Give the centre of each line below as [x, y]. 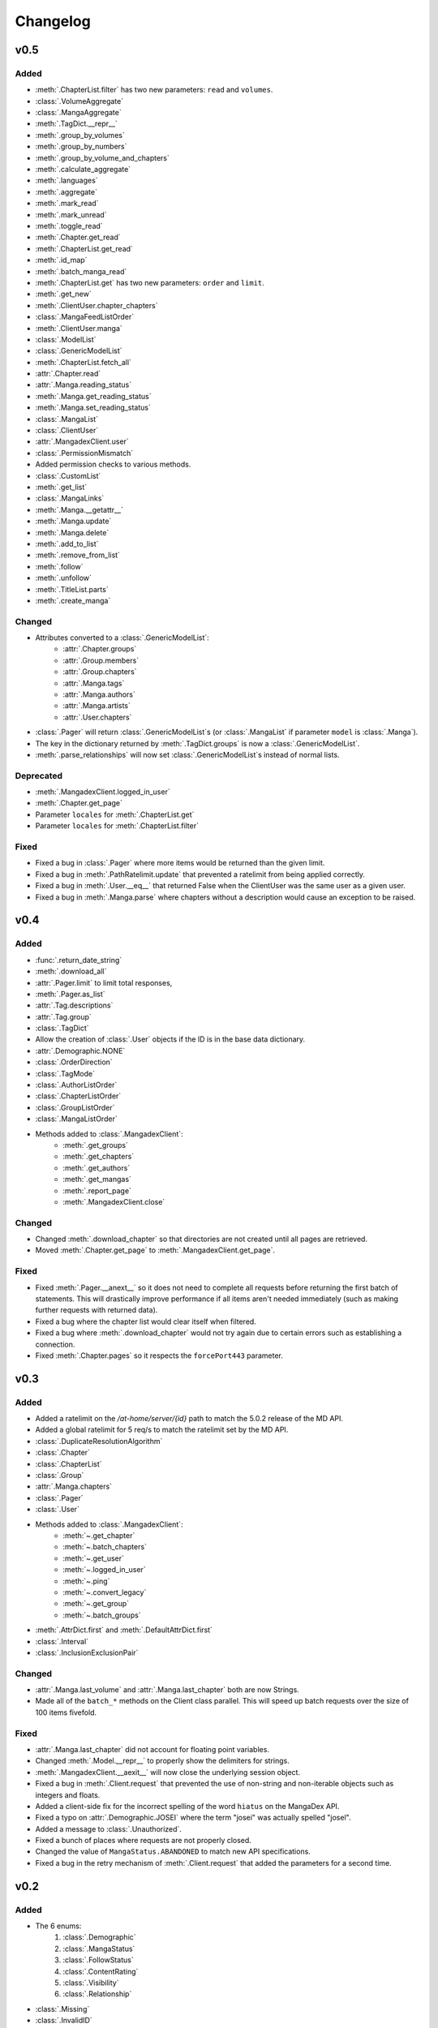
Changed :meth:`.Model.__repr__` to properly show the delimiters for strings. [162, 1761]
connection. [55, 1344]
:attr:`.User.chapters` [97, 717]
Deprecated [39, 776]
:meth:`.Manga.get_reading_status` [93, 396]
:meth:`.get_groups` [96, 1145]
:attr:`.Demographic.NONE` [80, 1051]
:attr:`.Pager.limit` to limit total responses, [104, 982]
